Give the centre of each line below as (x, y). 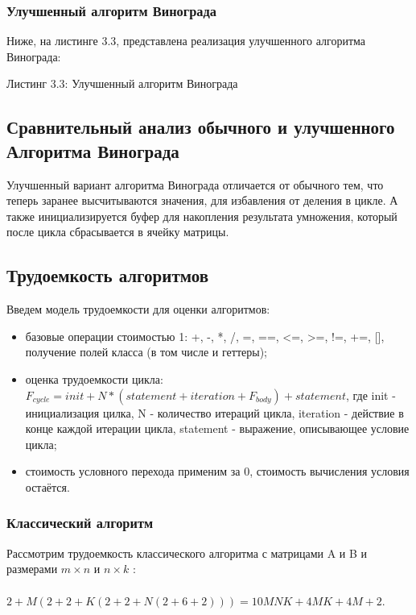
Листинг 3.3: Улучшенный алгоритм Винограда (122, 83)
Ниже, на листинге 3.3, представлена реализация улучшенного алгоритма (186, 41)
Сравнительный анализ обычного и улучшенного (201, 127)
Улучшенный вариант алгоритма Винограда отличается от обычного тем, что (195, 184)
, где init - (371, 395)
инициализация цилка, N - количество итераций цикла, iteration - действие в (214, 412)
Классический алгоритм (80, 523)
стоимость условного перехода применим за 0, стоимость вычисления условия (217, 471)
